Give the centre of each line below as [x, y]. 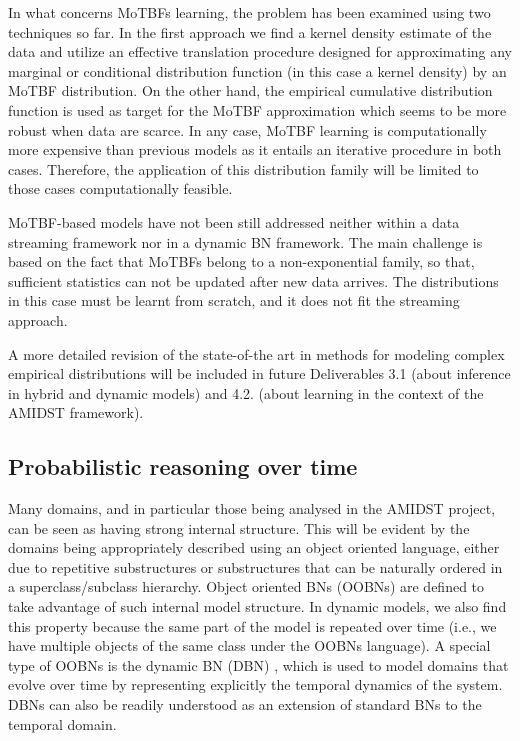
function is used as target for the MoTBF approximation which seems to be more [257, 109]
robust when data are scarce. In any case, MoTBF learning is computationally [247, 129]
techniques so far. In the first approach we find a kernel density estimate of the [250, 31]
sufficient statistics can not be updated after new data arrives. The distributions [253, 280]
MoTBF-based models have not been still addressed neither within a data [234, 221]
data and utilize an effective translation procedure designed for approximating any [260, 51]
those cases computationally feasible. [120, 188]
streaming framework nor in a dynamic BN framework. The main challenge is [245, 241]
